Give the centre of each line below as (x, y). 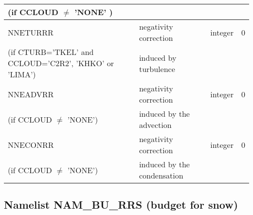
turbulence (157, 69)
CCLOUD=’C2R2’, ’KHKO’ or (61, 63)
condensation (161, 175)
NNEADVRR (31, 94)
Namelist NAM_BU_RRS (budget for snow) (121, 205)
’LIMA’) (22, 74)
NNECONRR (31, 144)
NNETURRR (31, 32)
